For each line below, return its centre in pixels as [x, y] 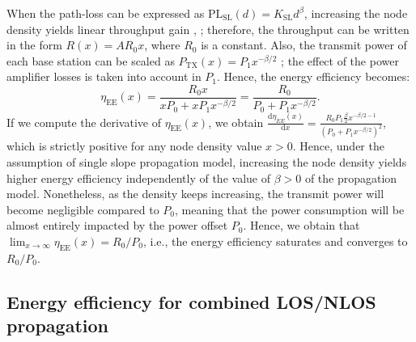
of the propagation [351, 177]
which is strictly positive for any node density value [134, 146]
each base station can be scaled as [91, 60]
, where [162, 45]
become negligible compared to [83, 209]
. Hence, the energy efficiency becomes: [314, 76]
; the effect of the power [340, 60]
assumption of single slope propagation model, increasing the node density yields [207, 162]
